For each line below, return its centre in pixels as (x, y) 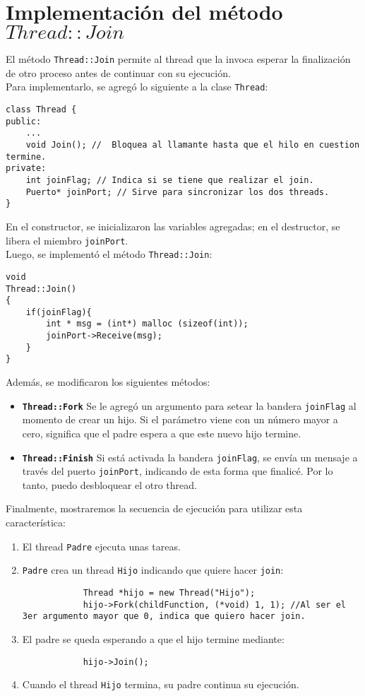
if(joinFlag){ (59, 312)
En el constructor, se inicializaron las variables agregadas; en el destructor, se (173, 226)
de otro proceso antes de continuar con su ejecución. (118, 72)
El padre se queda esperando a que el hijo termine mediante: (153, 638)
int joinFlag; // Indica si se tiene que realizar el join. (170, 180)
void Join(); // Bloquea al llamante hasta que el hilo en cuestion (193, 145)
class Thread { (41, 110)
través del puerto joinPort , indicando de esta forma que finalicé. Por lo (178, 471)
